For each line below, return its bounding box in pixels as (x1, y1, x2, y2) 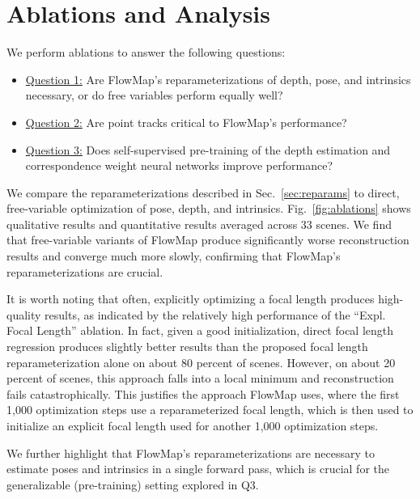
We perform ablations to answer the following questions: (6, 44, 286, 61)
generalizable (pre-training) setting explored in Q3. (6, 476, 259, 493)
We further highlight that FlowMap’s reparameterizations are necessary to (6, 444, 375, 461)
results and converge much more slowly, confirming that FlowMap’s (6, 247, 341, 264)
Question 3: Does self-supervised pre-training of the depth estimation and (25, 141, 391, 158)
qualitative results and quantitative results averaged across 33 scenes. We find (6, 215, 392, 232)
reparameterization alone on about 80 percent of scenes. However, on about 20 (6, 353, 396, 370)
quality (6, 306, 41, 323)
